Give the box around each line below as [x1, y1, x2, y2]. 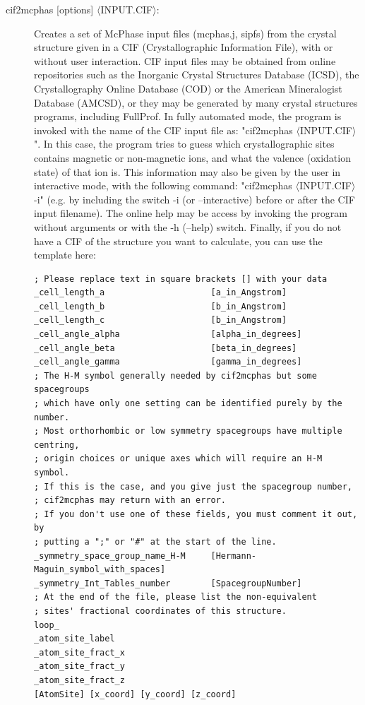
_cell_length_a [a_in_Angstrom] [34, 288, 287, 298]
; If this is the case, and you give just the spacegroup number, [34, 481, 353, 492]
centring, [34, 439, 80, 450]
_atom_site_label [34, 634, 115, 644]
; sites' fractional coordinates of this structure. [34, 605, 287, 616]
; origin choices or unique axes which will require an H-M [34, 454, 323, 464]
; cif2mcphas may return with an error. [34, 495, 227, 506]
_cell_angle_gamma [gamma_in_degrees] [34, 357, 302, 367]
